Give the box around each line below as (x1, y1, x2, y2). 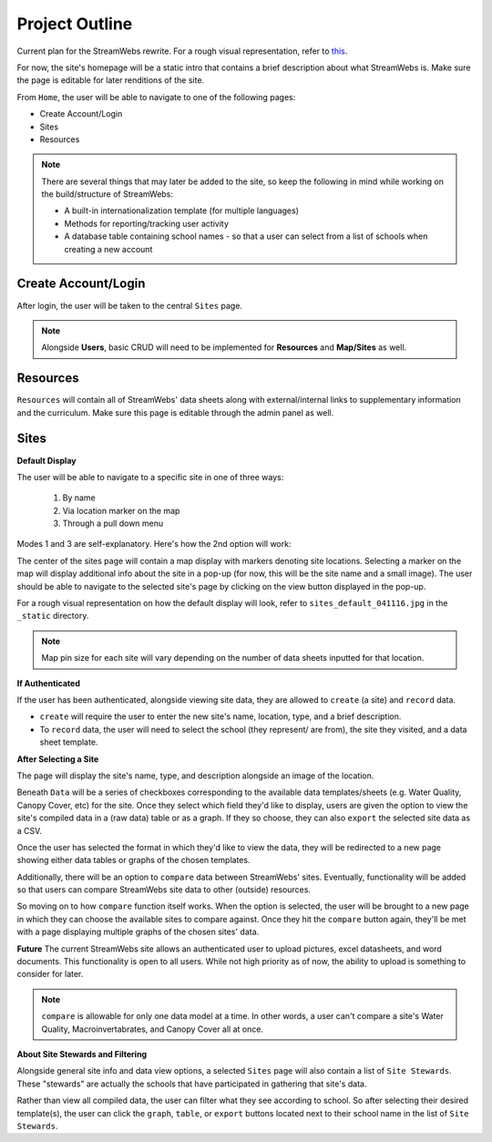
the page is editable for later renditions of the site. (16, 75, 205, 86)
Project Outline (16, 14, 133, 34)
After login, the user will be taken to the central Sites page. (16, 300, 243, 311)
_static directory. (16, 611, 89, 622)
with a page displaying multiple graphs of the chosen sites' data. (16, 926, 260, 938)
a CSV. (16, 825, 43, 836)
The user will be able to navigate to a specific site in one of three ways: (16, 471, 284, 482)
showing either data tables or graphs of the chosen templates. (16, 855, 251, 866)
